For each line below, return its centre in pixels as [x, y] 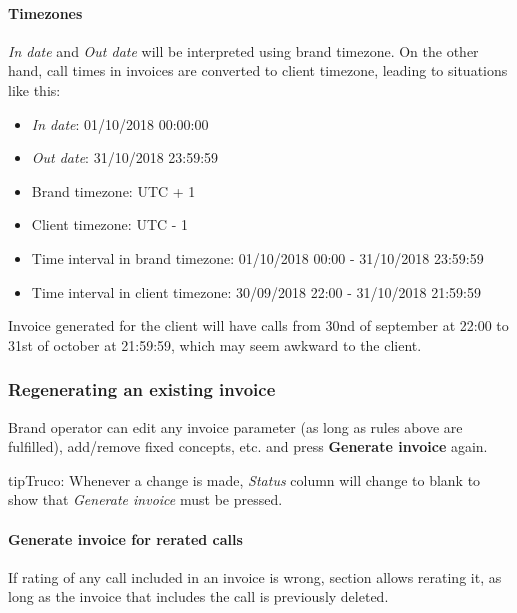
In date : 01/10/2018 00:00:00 [120, 123]
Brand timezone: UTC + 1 [113, 190]
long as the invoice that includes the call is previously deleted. [198, 596]
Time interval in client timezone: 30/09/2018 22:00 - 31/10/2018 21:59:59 [256, 291]
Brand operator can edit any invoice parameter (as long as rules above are [235, 426]
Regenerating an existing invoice [142, 389]
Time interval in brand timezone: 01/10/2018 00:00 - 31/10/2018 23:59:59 [257, 257]
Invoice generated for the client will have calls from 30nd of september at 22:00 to [258, 325]
